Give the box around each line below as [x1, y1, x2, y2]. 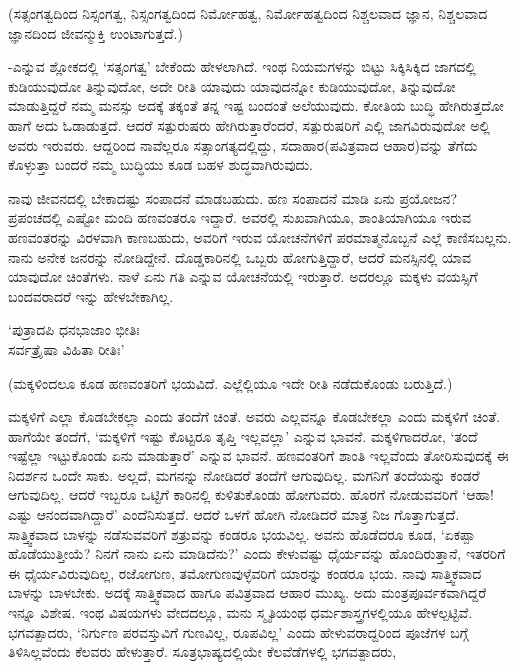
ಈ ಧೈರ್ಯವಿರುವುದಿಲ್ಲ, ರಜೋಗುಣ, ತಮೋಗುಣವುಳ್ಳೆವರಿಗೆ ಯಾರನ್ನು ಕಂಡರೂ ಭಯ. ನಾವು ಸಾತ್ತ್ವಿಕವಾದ [8, 562, 482, 583]
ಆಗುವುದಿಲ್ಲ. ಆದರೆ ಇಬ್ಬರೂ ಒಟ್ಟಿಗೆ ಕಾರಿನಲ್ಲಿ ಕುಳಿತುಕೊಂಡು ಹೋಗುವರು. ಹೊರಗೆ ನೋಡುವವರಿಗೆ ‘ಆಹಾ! [8, 484, 494, 505]
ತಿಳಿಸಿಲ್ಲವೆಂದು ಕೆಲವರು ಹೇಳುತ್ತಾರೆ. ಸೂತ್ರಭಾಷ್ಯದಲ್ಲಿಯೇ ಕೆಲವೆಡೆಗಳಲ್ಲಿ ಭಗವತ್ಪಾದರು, [8, 641, 397, 662]
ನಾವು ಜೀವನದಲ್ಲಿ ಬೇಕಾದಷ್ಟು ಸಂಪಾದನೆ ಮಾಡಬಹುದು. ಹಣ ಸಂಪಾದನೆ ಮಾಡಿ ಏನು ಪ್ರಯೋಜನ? [8, 187, 457, 208]
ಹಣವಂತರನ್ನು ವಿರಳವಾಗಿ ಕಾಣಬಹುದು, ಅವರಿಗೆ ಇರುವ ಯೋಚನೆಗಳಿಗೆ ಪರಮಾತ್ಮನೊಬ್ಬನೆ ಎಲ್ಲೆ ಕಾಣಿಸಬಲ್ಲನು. [8, 226, 512, 247]
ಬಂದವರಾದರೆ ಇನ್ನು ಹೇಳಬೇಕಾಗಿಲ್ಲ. [8, 285, 174, 306]
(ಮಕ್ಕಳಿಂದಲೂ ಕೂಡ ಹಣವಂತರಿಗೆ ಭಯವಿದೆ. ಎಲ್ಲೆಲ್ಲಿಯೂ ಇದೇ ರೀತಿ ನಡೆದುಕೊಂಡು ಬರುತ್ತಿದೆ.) [8, 372, 453, 393]
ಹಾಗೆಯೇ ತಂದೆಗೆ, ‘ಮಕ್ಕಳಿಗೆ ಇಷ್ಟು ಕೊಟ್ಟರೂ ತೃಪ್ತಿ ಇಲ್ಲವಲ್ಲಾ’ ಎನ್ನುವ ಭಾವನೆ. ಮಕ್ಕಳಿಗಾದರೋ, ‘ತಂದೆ [8, 425, 478, 446]
